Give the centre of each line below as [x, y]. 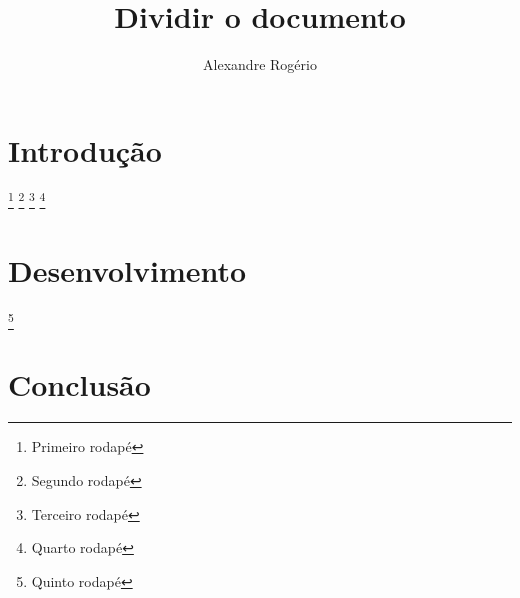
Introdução [85, 149]
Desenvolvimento [127, 270]
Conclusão [79, 383]
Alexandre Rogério [260, 64]
